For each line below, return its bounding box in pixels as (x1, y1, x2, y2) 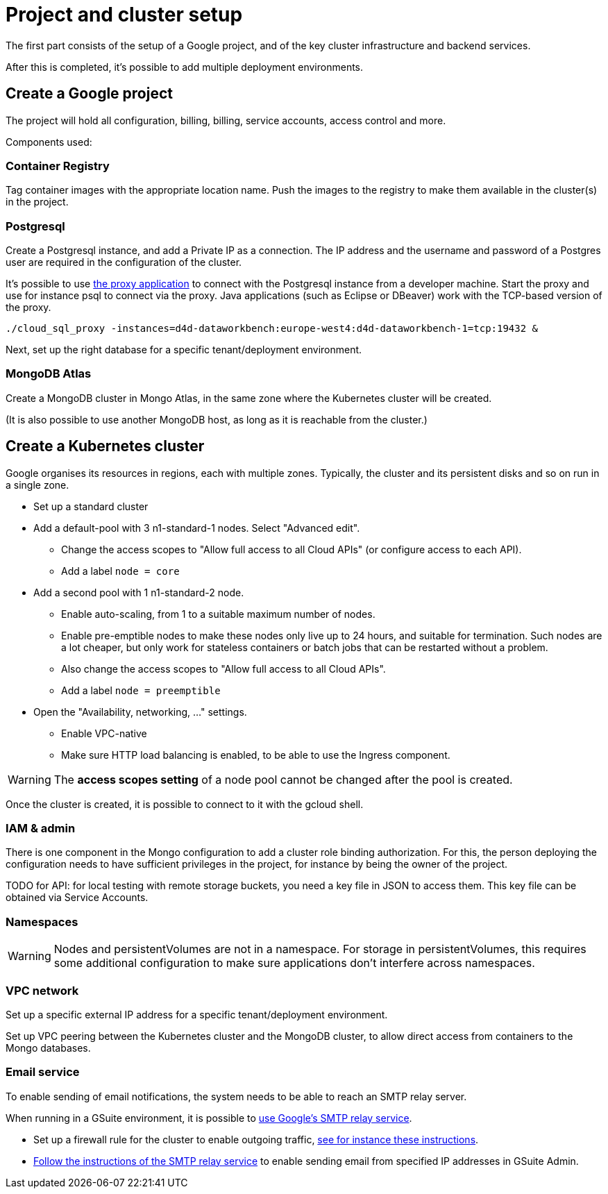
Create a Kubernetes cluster (6, 437, 205, 455)
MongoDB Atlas (6, 367, 92, 381)
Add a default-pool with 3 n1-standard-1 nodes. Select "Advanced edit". (33, 521, 360, 534)
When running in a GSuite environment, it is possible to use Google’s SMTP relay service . (6, 1111, 412, 1124)
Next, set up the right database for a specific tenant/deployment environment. (6, 344, 362, 356)
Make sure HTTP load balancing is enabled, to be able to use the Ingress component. (61, 748, 450, 761)
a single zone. (6, 478, 69, 491)
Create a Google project (6, 85, 173, 103)
